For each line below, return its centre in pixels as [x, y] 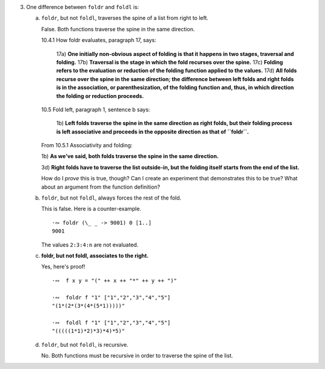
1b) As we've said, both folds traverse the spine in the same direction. [130, 156]
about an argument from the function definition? [101, 187]
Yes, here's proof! [63, 267]
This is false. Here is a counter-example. [91, 209]
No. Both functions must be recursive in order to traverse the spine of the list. [137, 355]
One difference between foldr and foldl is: [83, 7]
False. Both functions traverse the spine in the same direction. [118, 29]
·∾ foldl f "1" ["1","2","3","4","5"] [111, 322]
